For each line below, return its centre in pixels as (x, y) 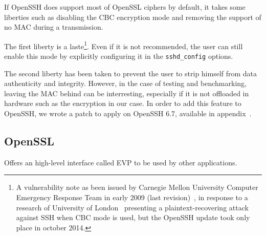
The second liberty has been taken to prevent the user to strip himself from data (131, 73)
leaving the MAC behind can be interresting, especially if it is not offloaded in (127, 93)
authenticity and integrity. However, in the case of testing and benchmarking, (125, 83)
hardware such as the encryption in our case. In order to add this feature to (123, 103)
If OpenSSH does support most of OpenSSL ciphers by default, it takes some (125, 7)
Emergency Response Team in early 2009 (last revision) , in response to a (132, 197)
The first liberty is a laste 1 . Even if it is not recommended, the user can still (124, 45)
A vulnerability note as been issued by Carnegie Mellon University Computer (137, 187)
